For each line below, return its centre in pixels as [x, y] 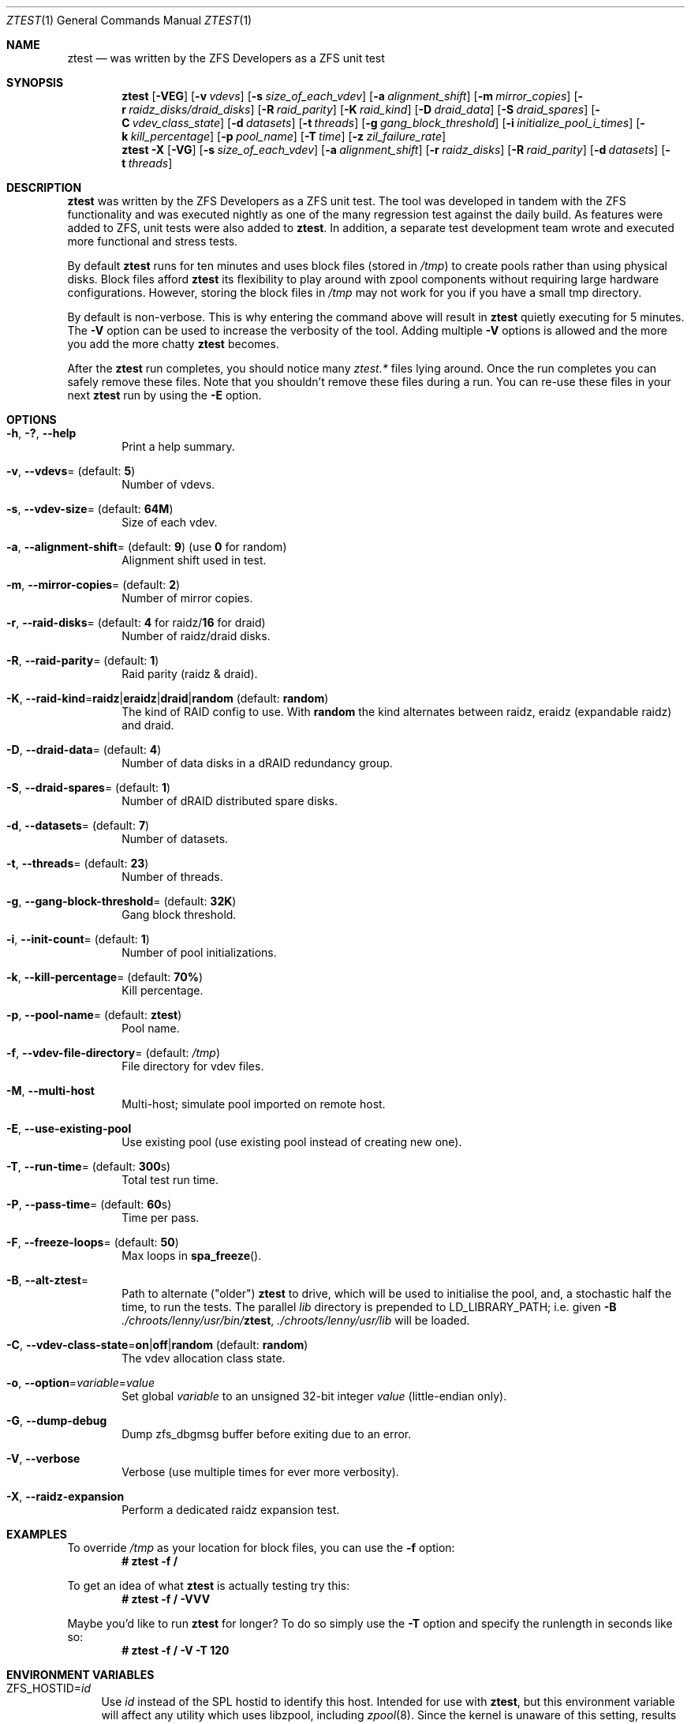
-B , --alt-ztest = [48, 1280]
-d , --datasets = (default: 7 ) [78, 825]
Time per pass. [161, 1218]
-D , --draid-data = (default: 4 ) [84, 750]
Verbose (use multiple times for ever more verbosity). [260, 1472]
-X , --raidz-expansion [65, 1496]
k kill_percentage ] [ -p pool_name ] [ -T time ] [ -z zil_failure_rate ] [284, 136]
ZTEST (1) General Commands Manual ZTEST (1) [129, 20]
